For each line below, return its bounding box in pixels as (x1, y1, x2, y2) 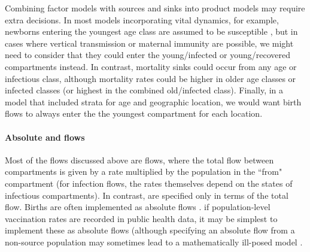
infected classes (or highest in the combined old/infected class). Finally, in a (5, 84, 284, 96)
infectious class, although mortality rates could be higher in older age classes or (5, 72, 296, 84)
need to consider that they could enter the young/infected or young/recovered (5, 48, 291, 61)
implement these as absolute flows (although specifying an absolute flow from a (5, 224, 295, 236)
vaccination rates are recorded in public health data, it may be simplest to (5, 212, 278, 224)
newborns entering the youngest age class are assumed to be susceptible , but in (5, 25, 298, 38)
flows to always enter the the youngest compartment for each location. (5, 107, 263, 120)
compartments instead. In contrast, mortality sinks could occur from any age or (5, 60, 297, 72)
